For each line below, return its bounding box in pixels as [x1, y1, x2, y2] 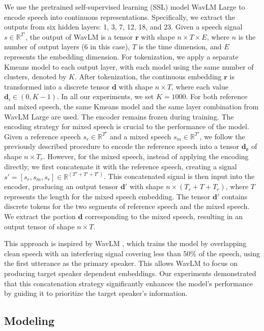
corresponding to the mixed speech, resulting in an [85, 210, 243, 221]
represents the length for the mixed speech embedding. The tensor [4, 191, 211, 201]
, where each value [171, 81, 228, 92]
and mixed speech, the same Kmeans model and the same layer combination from [4, 101, 259, 111]
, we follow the [199, 131, 245, 141]
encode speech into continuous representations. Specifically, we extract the [4, 11, 235, 22]
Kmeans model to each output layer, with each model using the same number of [4, 61, 254, 72]
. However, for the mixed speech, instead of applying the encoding [43, 151, 249, 161]
